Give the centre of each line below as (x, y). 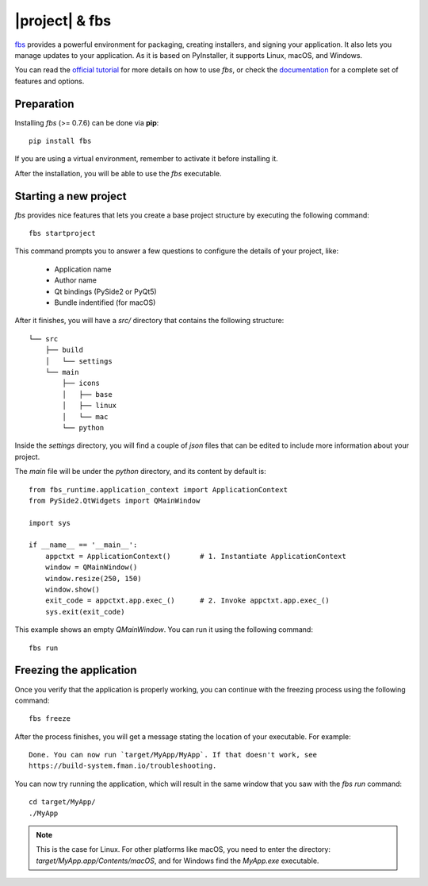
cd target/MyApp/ (62, 802)
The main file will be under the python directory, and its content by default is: (140, 472)
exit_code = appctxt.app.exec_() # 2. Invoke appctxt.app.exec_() (187, 601)
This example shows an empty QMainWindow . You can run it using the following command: (164, 630)
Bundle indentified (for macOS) (105, 302)
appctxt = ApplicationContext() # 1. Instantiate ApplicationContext (195, 556)
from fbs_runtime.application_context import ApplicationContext (159, 489)
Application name (83, 269)
